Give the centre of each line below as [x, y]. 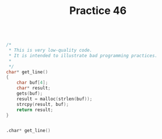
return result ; [35, 110]
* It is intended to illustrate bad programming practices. [83, 56]
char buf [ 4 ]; [32, 83]
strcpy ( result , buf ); [43, 104]
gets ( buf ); [30, 94]
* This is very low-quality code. [50, 51]
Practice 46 [98, 11]
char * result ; [34, 88]
